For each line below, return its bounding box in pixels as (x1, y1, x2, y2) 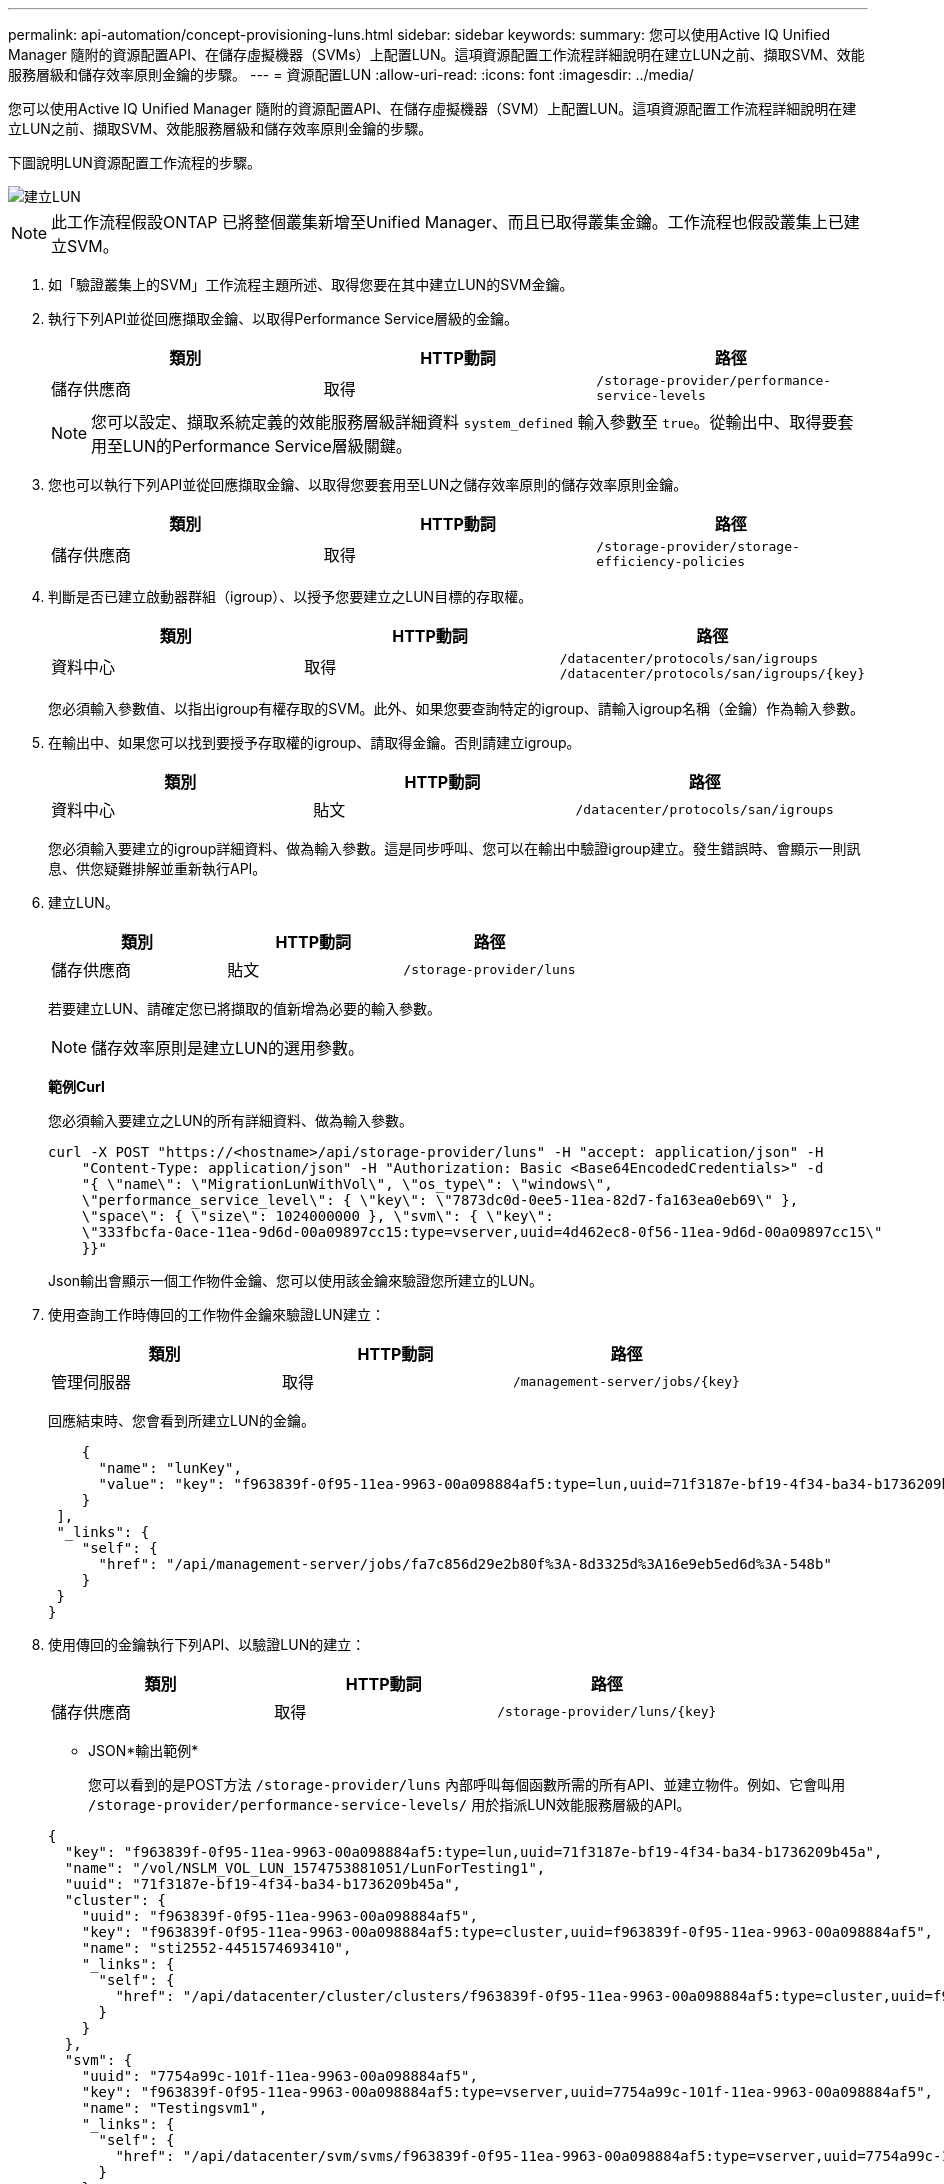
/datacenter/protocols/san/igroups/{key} (559, 666, 865, 681)
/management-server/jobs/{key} (512, 1373, 740, 1389)
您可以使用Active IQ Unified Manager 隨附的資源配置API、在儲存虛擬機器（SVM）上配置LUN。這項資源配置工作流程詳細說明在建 (8, 100, 857, 117)
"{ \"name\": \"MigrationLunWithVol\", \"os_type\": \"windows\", (81, 1176, 613, 1192)
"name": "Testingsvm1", (81, 2100, 268, 2116)
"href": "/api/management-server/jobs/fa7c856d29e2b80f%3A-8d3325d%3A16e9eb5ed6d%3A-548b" (98, 1556, 832, 1572)
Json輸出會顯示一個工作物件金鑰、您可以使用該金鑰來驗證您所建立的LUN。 (48, 1272, 543, 1289)
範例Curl (48, 1078, 105, 1095)
